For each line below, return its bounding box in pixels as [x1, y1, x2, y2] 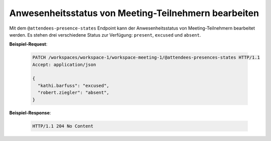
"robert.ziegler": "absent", [38, 90, 110, 95]
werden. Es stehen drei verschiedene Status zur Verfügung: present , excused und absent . [9, 32, 201, 38]
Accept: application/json [32, 62, 96, 67]
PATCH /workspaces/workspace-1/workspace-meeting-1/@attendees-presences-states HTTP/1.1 [32, 55, 260, 60]
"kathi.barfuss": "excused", [38, 83, 110, 88]
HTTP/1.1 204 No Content [32, 123, 94, 129]
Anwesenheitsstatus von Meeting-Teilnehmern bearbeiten [9, 8, 259, 19]
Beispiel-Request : [9, 41, 48, 47]
